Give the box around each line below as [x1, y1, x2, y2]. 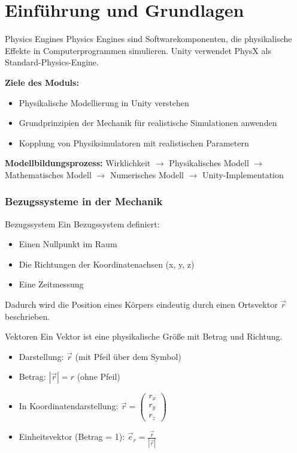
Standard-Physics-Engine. [5, 56, 99, 68]
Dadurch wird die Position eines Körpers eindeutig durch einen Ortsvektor [5, 298, 278, 311]
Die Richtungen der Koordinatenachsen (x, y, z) [19, 257, 195, 270]
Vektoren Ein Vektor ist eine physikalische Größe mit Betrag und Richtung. [5, 330, 283, 343]
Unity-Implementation [202, 168, 284, 181]
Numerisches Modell [110, 168, 184, 181]
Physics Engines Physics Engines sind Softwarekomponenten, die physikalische [5, 32, 292, 45]
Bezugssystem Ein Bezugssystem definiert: [5, 217, 160, 230]
